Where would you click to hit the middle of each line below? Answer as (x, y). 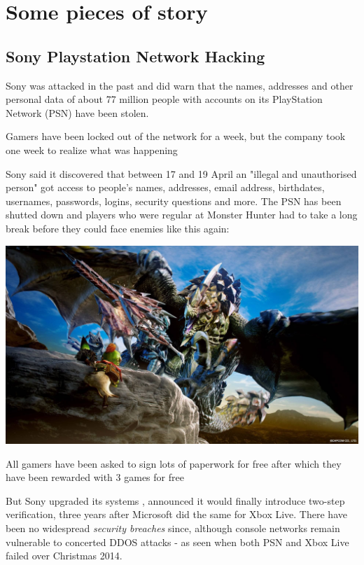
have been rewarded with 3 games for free (95, 477)
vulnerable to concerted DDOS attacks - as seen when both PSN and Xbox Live (177, 542)
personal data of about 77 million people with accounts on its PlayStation (164, 99)
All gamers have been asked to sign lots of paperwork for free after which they (174, 463)
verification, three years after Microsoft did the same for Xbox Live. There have (176, 514)
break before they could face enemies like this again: (118, 228)
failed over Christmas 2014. (64, 556)
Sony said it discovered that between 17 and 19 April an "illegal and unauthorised (181, 173)
